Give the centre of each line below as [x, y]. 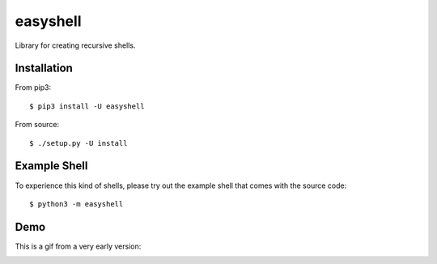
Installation [44, 68]
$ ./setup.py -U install [78, 143]
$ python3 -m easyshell [76, 204]
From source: [37, 125]
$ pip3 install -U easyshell [87, 106]
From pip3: [33, 87]
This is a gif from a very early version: [78, 246]
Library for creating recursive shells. [75, 45]
